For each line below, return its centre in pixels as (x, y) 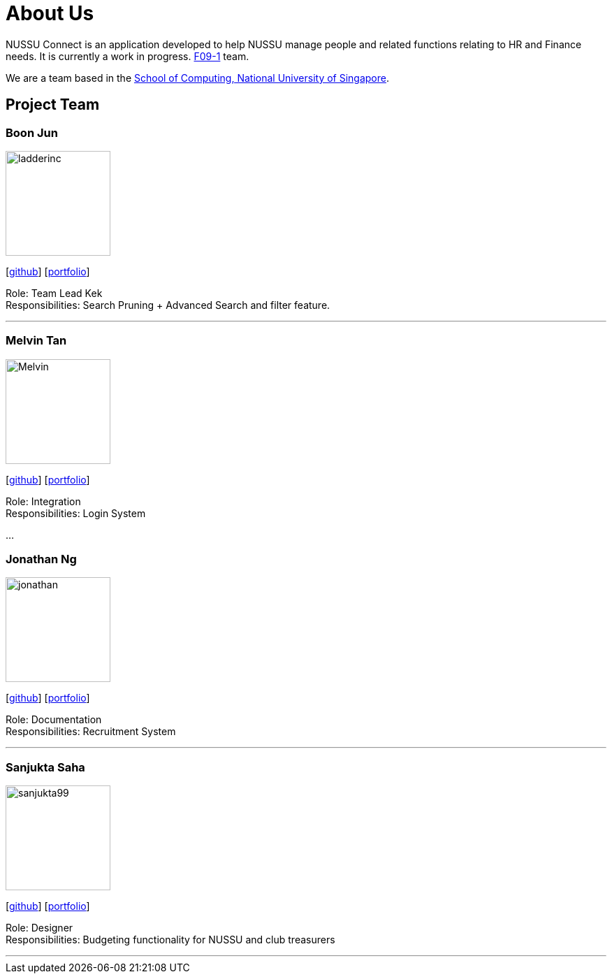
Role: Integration (43, 501)
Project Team (53, 105)
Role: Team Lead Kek (54, 293)
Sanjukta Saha (45, 767)
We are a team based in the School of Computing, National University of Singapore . (198, 78)
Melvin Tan (36, 341)
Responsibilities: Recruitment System (91, 732)
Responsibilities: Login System (76, 513)
